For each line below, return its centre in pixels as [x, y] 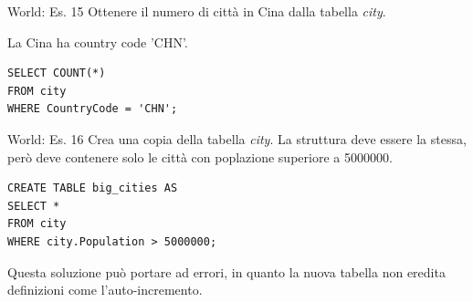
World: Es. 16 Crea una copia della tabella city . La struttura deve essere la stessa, [237, 138]
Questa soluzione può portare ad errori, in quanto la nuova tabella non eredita [226, 271]
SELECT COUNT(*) [57, 73]
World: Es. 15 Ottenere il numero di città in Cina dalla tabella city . [197, 11]
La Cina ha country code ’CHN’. [98, 42]
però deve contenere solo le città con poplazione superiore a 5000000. [200, 156]
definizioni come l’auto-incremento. [105, 290]
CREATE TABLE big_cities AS [93, 188]
